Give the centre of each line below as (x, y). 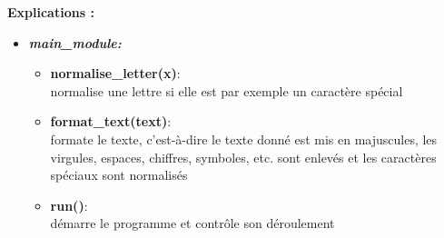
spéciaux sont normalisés (119, 175)
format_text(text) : (111, 121)
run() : (69, 205)
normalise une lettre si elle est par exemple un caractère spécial (227, 90)
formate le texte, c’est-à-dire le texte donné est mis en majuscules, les (244, 139)
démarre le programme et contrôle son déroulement (192, 223)
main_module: (75, 42)
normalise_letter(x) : (115, 73)
